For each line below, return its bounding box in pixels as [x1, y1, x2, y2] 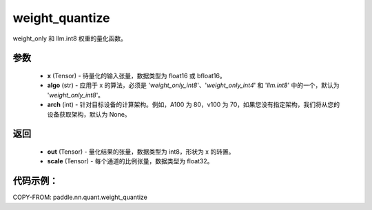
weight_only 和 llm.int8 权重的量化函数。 [12, 34, 127, 43]
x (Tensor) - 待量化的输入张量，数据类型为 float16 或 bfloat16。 [47, 71, 227, 80]
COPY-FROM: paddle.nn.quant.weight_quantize [12, 193, 148, 202]
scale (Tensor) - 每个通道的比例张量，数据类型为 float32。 [47, 157, 214, 165]
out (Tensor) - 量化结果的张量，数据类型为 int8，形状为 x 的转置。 [47, 148, 235, 156]
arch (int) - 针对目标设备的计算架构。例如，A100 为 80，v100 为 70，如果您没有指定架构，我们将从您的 [47, 100, 340, 109]
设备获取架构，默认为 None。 [47, 110, 131, 118]
